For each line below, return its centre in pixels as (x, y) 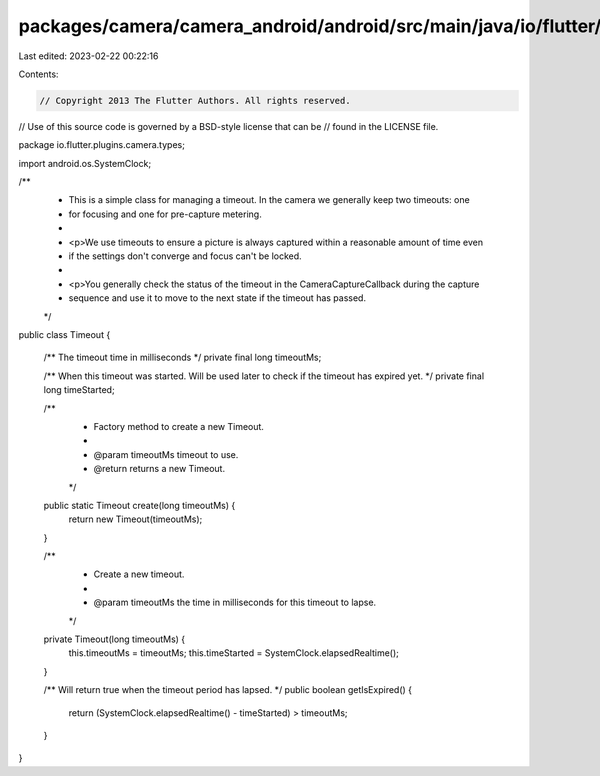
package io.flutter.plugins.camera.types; (101, 145)
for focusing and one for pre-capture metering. (165, 214)
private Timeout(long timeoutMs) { (114, 639)
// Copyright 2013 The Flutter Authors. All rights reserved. (195, 100)
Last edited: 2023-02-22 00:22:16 (88, 56)
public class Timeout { (64, 334)
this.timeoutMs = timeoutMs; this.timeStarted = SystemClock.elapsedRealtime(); (234, 653)
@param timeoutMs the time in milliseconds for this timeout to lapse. (235, 602)
